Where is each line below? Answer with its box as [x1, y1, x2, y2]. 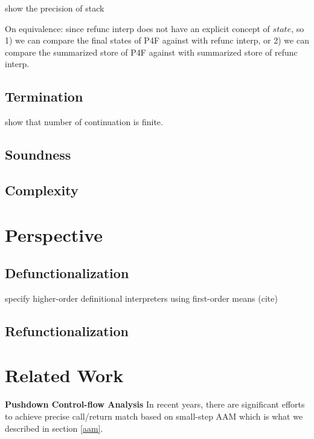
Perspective [5, 222, 103, 247]
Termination [5, 87, 83, 106]
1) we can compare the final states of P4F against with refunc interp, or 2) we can [5, 34, 309, 47]
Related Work [5, 363, 124, 388]
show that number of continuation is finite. [5, 115, 163, 128]
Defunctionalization [5, 264, 129, 282]
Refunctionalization [5, 321, 129, 340]
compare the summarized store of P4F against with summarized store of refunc [5, 45, 298, 58]
